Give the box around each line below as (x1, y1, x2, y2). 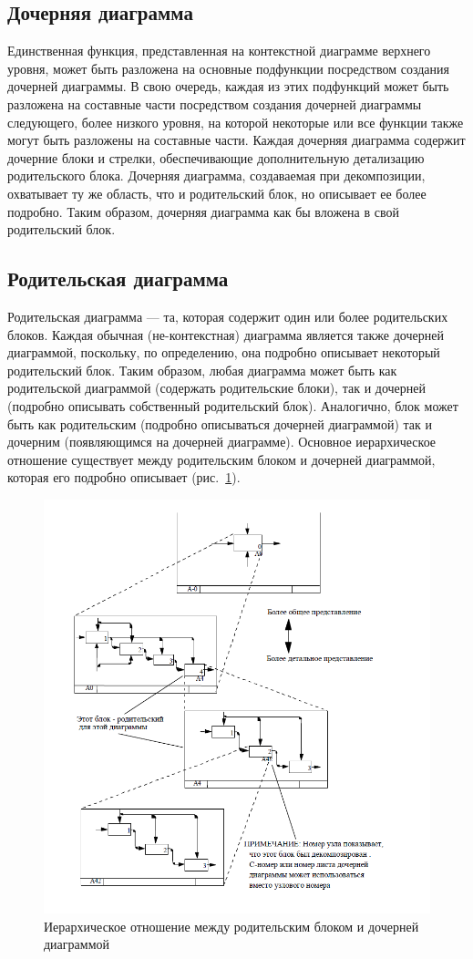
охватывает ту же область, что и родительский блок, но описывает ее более (7, 183, 427, 202)
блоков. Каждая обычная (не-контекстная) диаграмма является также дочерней (7, 325, 444, 344)
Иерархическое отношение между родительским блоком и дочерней (44, 916, 419, 935)
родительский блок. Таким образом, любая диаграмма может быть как (7, 360, 397, 379)
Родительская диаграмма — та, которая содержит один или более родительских (7, 306, 448, 325)
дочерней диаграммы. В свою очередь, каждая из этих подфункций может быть (7, 77, 449, 96)
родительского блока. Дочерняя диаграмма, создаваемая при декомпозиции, (7, 166, 426, 185)
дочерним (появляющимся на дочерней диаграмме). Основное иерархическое (7, 432, 437, 451)
